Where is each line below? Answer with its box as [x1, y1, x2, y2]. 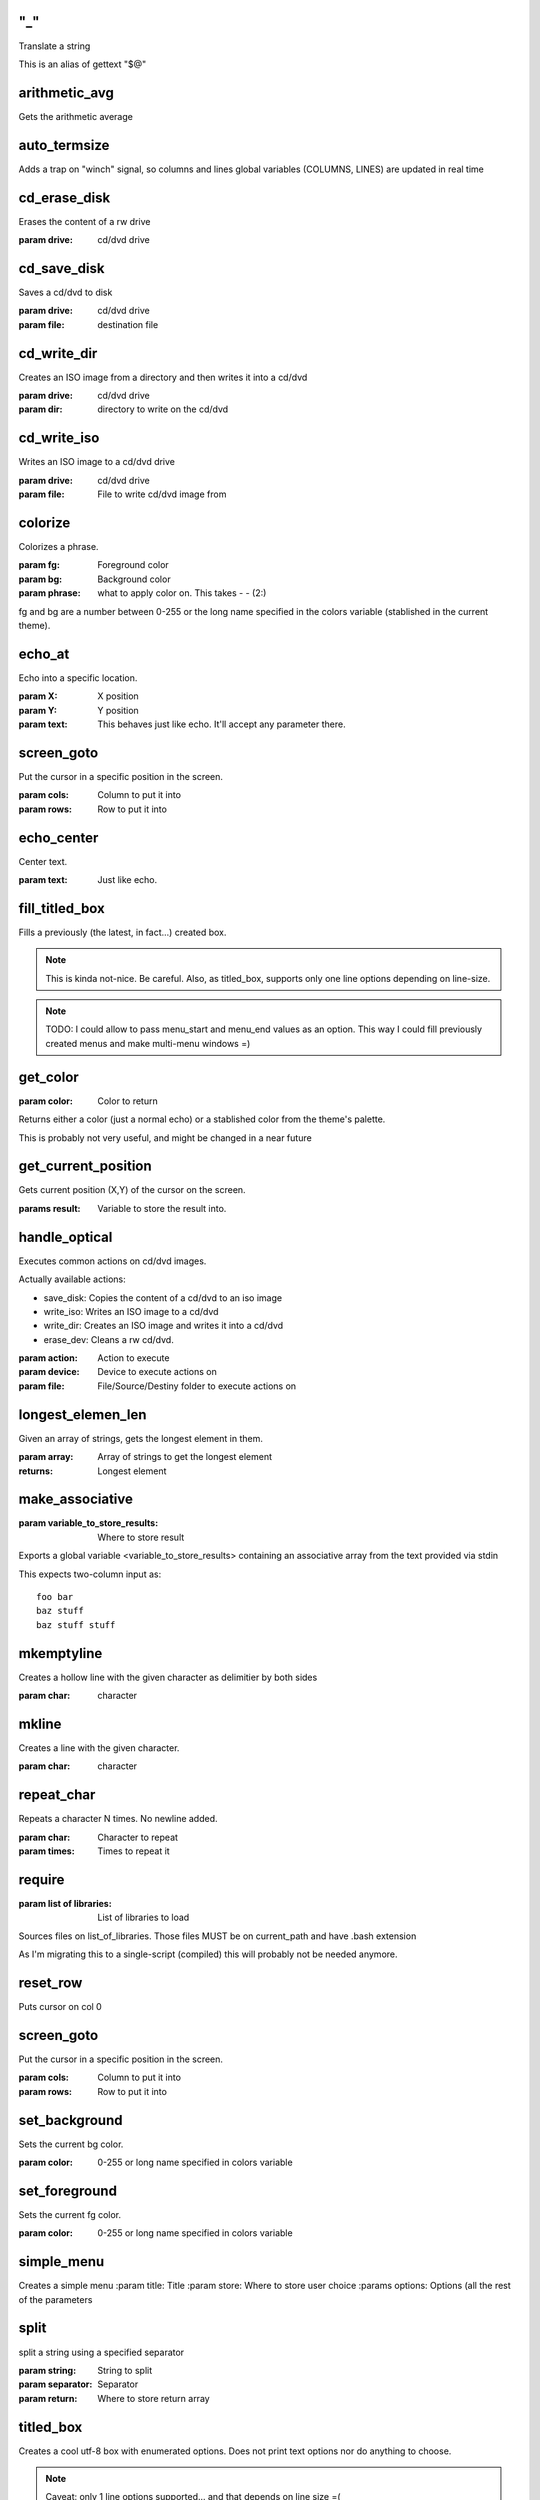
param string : [18, 2364, 77, 2376]
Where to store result [97, 1531, 185, 1543]
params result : [18, 1202, 81, 1214]
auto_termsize [18, 136, 110, 154]
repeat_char [18, 1786, 96, 1804]
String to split [97, 2364, 153, 2376]
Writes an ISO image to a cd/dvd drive [18, 456, 175, 468]
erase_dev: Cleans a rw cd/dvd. [43, 1333, 174, 1345]
